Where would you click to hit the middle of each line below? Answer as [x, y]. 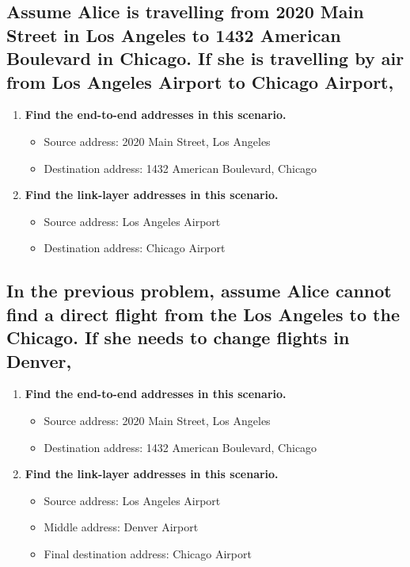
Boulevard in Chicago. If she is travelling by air [205, 58]
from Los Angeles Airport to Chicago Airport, [200, 81]
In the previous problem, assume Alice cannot [199, 291]
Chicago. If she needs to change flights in [178, 337]
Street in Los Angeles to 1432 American [174, 34]
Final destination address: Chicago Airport [148, 553]
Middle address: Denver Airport [121, 527]
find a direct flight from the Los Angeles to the [203, 314]
